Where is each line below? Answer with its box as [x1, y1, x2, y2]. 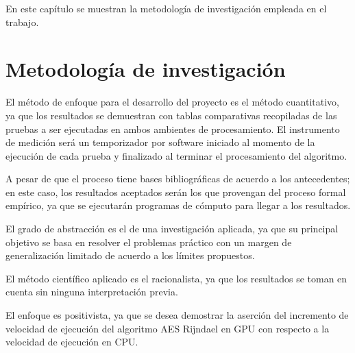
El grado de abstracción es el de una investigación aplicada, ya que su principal [5, 221, 339, 236]
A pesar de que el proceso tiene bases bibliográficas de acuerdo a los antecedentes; [5, 171, 350, 186]
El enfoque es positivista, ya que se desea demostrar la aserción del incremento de [5, 308, 349, 322]
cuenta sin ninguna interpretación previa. [5, 284, 178, 299]
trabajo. [5, 14, 39, 29]
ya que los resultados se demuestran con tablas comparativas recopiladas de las [5, 108, 337, 122]
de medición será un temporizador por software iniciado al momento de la [5, 135, 315, 149]
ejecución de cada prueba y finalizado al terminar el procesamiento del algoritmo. [5, 148, 347, 162]
